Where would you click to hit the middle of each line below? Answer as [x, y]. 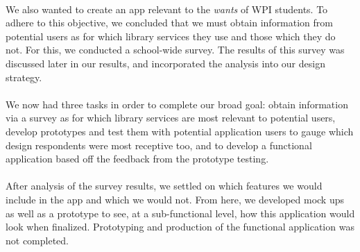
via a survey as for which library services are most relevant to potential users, [171, 118]
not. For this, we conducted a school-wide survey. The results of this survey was [175, 50]
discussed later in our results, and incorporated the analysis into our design [165, 63]
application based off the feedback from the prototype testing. [137, 159]
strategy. [24, 77]
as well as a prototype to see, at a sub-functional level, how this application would [180, 213]
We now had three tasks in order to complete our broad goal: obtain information [177, 104]
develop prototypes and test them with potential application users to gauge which [180, 131]
